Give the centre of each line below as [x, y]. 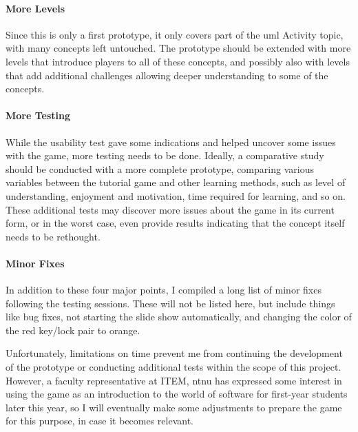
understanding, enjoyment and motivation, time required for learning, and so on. [176, 195]
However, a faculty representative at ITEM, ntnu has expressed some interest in [174, 380]
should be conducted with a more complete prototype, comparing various [160, 168]
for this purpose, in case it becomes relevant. [100, 421]
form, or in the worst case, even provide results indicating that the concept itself [175, 223]
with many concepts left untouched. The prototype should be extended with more [178, 48]
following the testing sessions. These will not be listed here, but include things [170, 303]
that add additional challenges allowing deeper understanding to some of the [167, 75]
